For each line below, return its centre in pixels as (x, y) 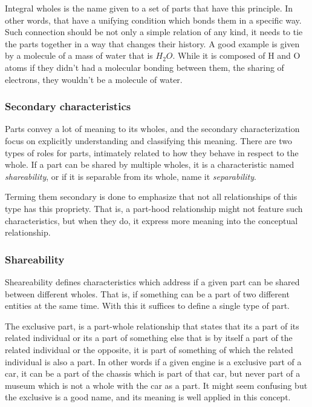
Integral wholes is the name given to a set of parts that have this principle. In (149, 8)
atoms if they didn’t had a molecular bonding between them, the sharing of (145, 67)
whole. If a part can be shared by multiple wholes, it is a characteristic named (150, 164)
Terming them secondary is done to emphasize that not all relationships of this (151, 197)
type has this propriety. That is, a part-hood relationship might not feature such (154, 208)
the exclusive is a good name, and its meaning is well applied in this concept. (148, 397)
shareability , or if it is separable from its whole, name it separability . (131, 176)
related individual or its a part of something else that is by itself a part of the (149, 338)
